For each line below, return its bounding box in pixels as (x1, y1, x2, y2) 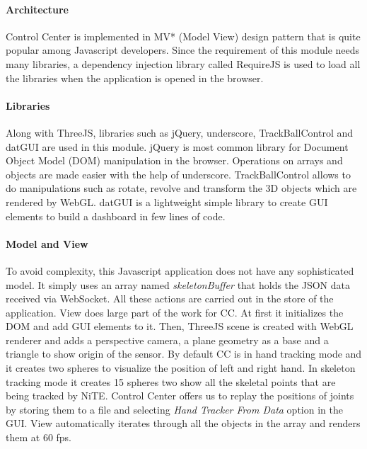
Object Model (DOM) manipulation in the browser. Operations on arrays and (6, 153, 343, 168)
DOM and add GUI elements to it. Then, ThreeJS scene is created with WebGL (6, 319, 354, 334)
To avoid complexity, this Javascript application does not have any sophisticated (6, 263, 354, 278)
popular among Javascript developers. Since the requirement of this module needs (6, 42, 360, 57)
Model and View (6, 236, 88, 251)
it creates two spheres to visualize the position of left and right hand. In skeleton (6, 360, 356, 375)
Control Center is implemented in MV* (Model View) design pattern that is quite (6, 28, 361, 43)
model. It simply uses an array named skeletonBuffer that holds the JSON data (6, 277, 350, 292)
